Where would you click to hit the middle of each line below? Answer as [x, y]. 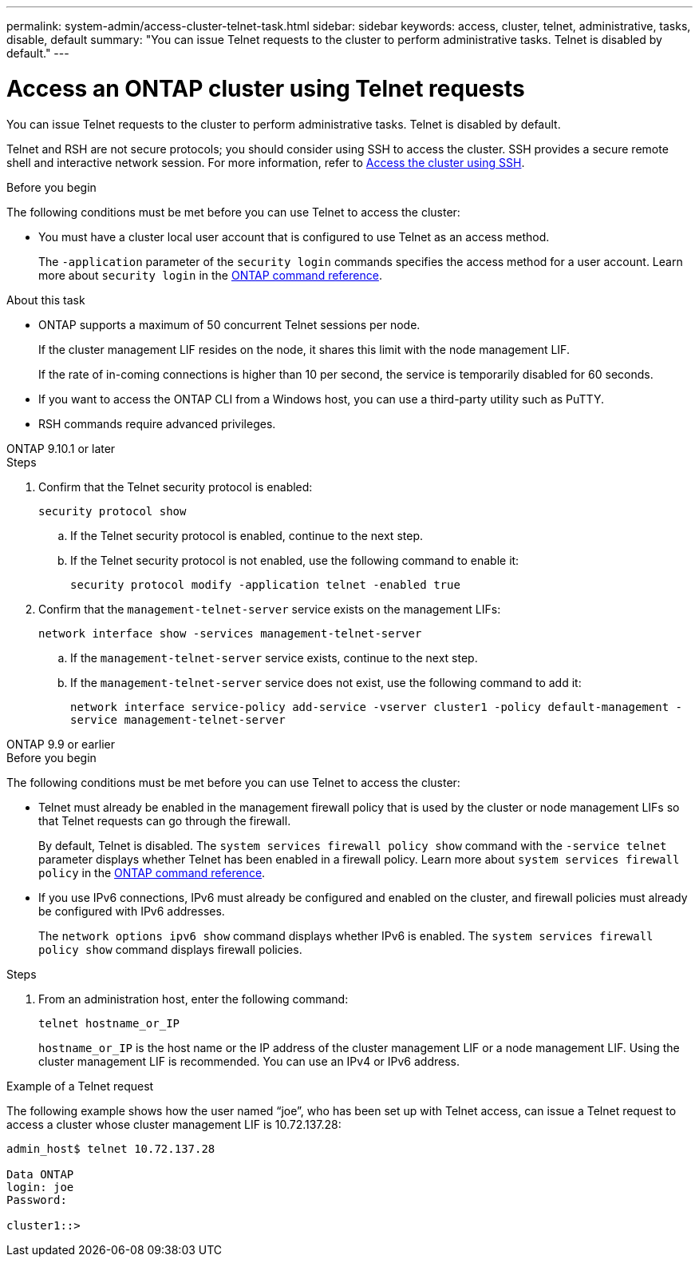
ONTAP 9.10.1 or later [61, 448]
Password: [37, 1199]
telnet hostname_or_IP [109, 1023]
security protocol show [113, 511]
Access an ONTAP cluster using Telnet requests [266, 88]
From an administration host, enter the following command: [194, 999]
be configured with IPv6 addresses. [132, 911]
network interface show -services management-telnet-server [230, 633]
